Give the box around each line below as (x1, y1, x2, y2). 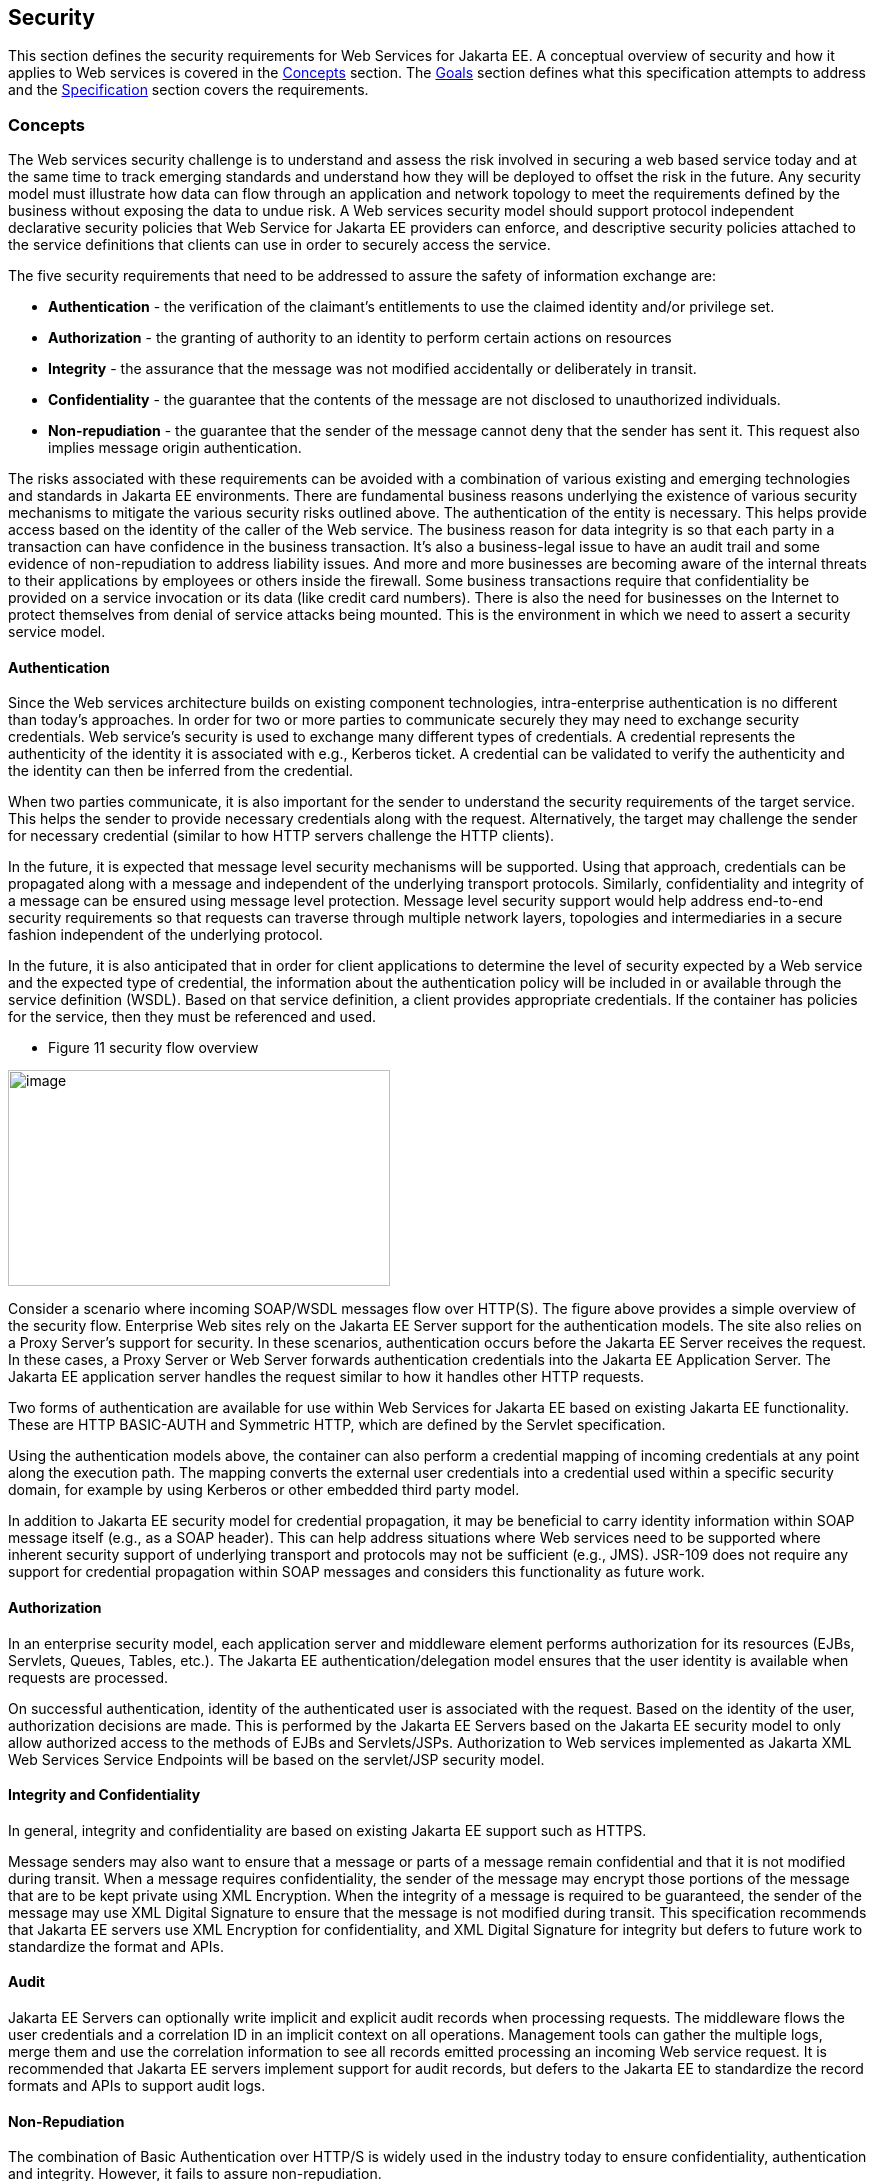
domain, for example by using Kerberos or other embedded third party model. (8, 1481, 520, 1499)
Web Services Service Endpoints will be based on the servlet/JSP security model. (8, 1750, 545, 1768)
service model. (8, 623, 106, 641)
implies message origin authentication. (48, 439, 302, 457)
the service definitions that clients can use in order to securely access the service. (8, 236, 551, 254)
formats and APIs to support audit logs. (8, 2077, 266, 2095)
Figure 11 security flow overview (48, 1039, 259, 1057)
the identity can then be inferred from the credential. (8, 762, 354, 780)
